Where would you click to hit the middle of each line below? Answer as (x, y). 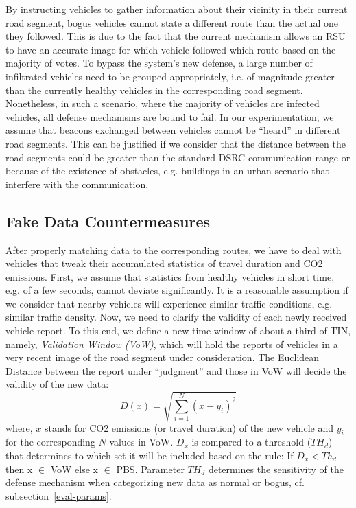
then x (19, 469)
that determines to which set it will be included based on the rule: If (150, 455)
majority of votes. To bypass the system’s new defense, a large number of (159, 63)
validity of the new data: (57, 384)
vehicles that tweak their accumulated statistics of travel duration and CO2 (164, 263)
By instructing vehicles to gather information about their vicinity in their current (177, 9)
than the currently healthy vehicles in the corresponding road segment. (154, 90)
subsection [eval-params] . (59, 495)
